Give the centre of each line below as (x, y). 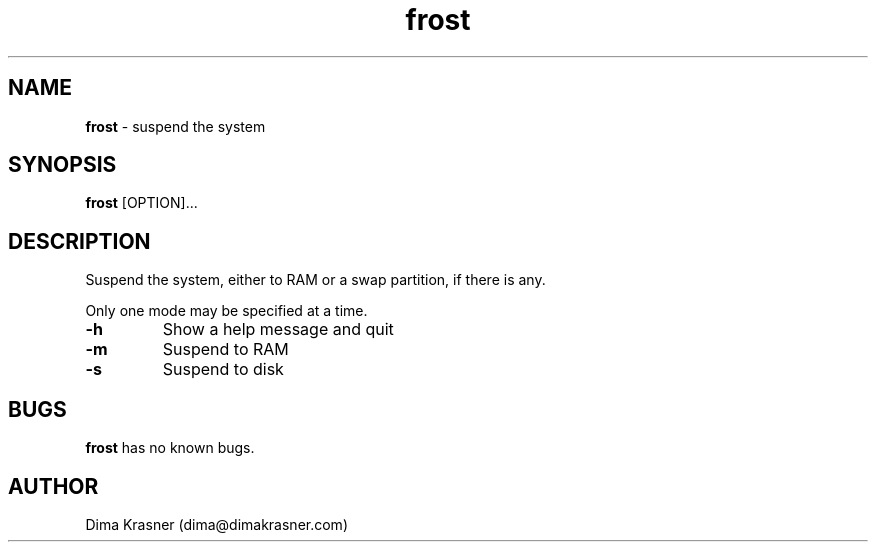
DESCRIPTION (79, 241)
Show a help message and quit (278, 329)
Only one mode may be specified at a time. (226, 311)
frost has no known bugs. (170, 448)
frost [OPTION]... (141, 203)
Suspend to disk (223, 369)
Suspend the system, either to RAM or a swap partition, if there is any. (315, 280)
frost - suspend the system (175, 126)
